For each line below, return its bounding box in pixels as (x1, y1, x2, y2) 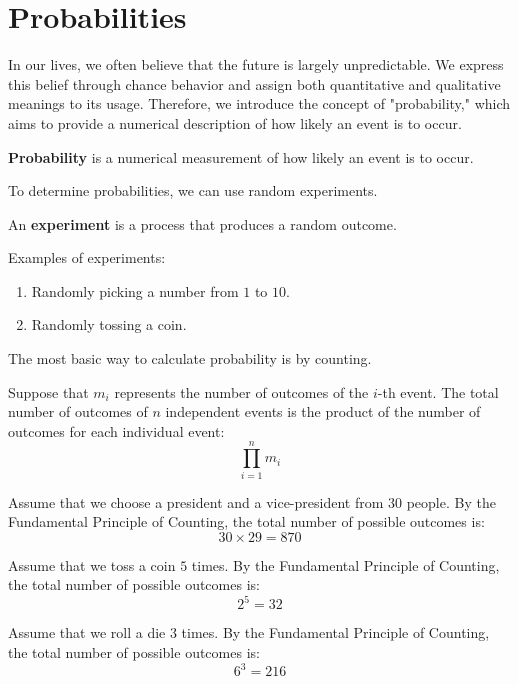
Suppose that (8, 381, 89, 402)
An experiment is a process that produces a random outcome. (8, 213, 397, 234)
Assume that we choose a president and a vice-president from (8, 491, 384, 512)
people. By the (406, 491, 496, 512)
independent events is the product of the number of (165, 401, 481, 422)
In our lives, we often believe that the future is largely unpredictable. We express (8, 54, 504, 75)
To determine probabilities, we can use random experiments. (8, 180, 378, 201)
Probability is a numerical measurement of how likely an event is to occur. (8, 146, 474, 167)
